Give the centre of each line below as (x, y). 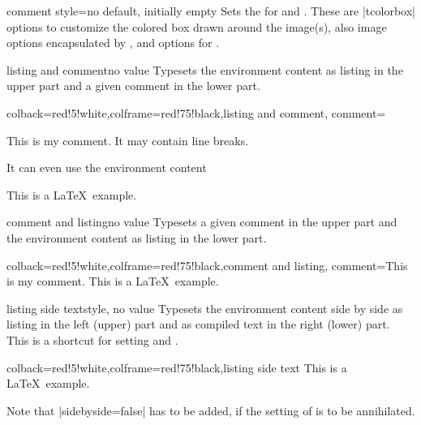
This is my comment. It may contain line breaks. (128, 140)
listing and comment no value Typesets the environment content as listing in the (205, 69)
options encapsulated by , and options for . (113, 43)
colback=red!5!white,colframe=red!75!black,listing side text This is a (177, 367)
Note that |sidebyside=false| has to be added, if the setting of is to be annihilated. (211, 410)
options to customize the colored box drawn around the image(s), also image (197, 26)
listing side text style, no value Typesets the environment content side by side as (205, 308)
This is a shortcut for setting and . (92, 339)
